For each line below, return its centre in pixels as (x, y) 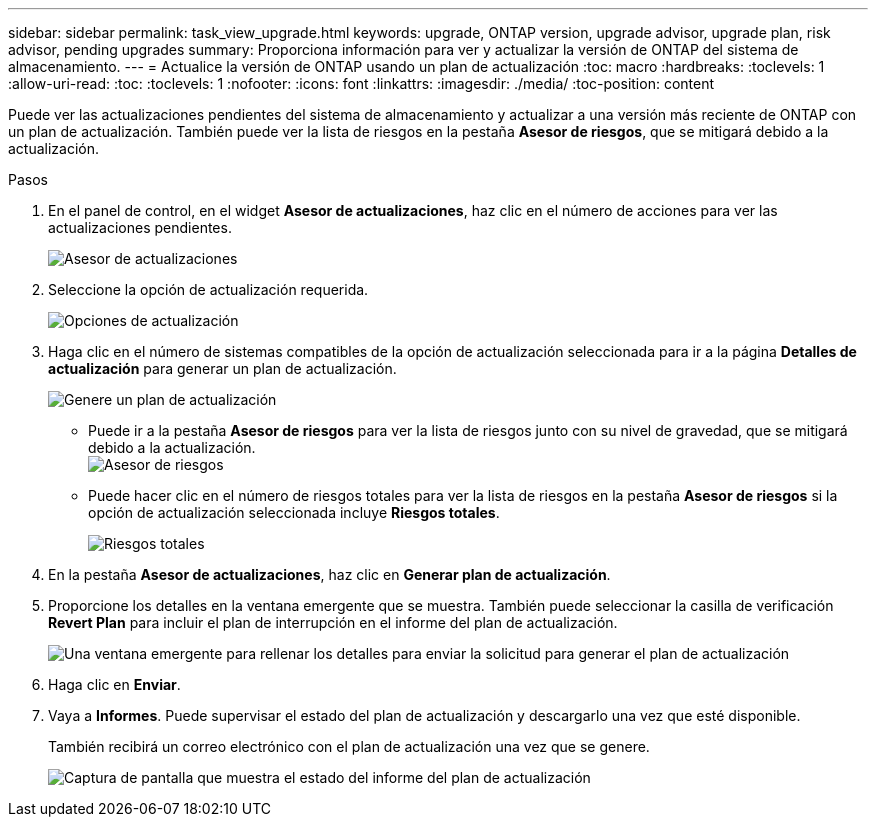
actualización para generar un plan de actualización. (222, 368)
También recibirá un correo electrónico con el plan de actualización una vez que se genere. (349, 746)
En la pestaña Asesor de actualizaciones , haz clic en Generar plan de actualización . (329, 574)
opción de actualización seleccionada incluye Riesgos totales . (294, 512)
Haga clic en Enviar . (114, 684)
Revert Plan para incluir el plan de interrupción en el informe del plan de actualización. (333, 622)
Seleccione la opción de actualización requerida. (208, 289)
